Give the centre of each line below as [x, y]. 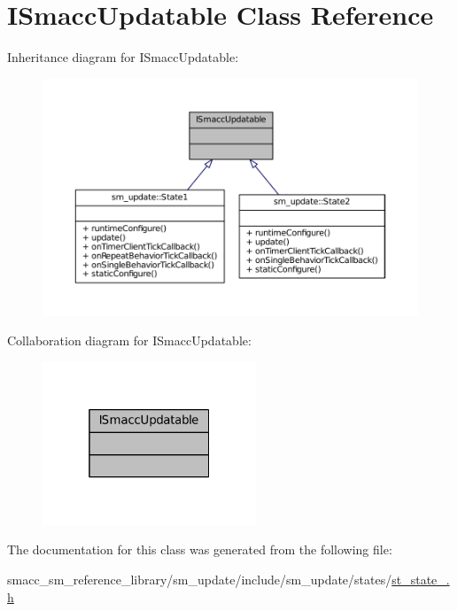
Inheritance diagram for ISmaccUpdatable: [123, 57]
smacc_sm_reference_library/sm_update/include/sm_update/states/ [200, 579]
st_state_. [421, 579]
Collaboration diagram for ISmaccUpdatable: [129, 340]
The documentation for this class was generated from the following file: [200, 549]
